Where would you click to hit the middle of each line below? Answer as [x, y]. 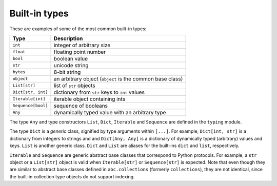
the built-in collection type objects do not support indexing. [72, 176]
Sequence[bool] [30, 106]
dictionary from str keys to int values [99, 92]
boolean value [71, 58]
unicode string [71, 65]
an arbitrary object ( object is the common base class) [118, 78]
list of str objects [74, 86]
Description [68, 38]
